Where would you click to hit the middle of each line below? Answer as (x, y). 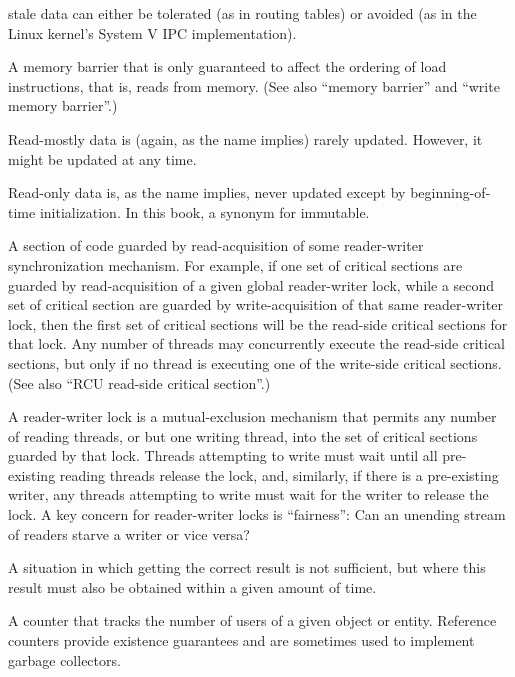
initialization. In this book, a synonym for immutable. (204, 211)
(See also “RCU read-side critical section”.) (139, 382)
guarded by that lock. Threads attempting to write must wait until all (223, 455)
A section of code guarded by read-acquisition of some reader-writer (216, 245)
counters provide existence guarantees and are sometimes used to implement (241, 640)
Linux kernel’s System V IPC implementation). (152, 32)
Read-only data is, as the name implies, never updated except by (207, 192)
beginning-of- (450, 192)
